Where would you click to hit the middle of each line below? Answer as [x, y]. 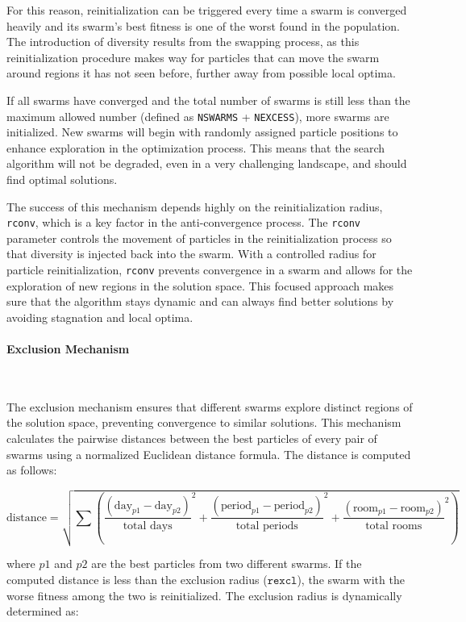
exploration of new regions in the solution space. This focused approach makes [200, 285]
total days [148, 526]
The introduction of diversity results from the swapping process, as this [183, 42]
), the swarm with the [351, 580]
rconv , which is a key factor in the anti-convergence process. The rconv [183, 222]
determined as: [43, 611]
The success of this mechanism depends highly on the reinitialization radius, [195, 206]
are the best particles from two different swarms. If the [227, 564]
